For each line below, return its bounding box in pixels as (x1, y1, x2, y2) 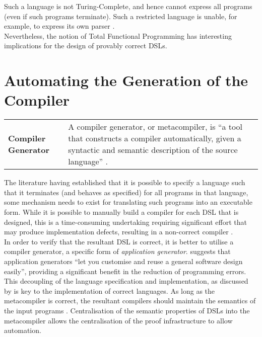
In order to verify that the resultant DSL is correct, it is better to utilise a (4, 236, 234, 246)
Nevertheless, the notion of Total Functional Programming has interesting (4, 30, 232, 41)
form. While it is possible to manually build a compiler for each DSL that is (4, 207, 239, 217)
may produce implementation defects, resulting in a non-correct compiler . (4, 226, 233, 237)
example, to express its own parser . (4, 21, 115, 31)
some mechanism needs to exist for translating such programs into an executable (4, 197, 252, 207)
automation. (4, 325, 41, 335)
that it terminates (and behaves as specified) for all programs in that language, (4, 187, 248, 197)
